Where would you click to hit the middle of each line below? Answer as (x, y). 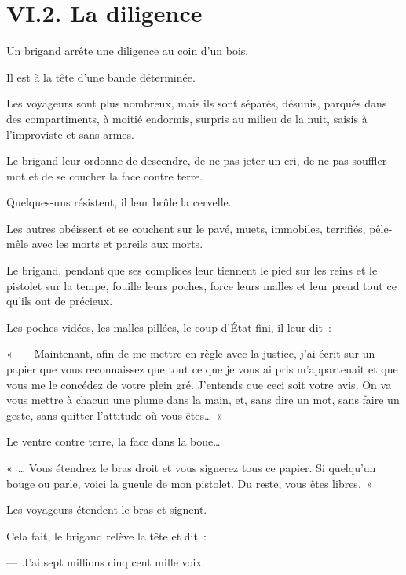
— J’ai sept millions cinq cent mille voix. (106, 562)
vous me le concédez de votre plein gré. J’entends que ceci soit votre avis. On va (199, 384)
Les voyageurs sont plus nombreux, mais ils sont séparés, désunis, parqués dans (197, 103)
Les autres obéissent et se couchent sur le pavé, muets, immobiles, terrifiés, (186, 228)
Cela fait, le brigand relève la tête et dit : (106, 535)
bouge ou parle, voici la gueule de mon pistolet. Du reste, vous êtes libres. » (190, 483)
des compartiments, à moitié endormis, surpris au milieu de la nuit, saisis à (187, 118)
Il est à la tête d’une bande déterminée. (101, 76)
